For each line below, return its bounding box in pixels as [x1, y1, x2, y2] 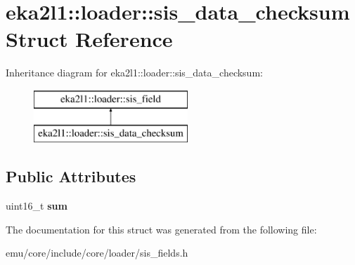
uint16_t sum [6, 198, 67, 213]
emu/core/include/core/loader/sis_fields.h [6, 245, 188, 260]
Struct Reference [6, 25, 173, 53]
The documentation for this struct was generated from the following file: [6, 222, 317, 236]
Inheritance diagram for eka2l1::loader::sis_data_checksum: [6, 65, 263, 80]
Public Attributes [6, 165, 136, 187]
